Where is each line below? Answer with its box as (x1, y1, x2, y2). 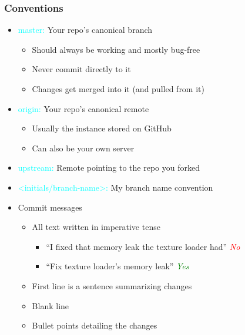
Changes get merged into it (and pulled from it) (32, 83, 204, 94)
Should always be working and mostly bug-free (32, 43, 200, 55)
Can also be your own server (32, 141, 135, 154)
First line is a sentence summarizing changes (32, 279, 192, 292)
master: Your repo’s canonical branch (18, 23, 153, 36)
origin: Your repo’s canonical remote (18, 102, 149, 114)
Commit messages (18, 201, 82, 213)
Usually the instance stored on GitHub (32, 122, 172, 134)
